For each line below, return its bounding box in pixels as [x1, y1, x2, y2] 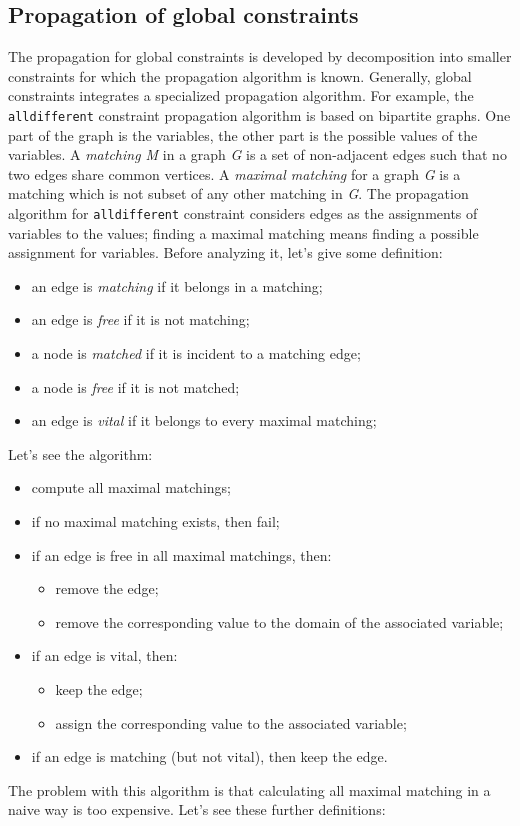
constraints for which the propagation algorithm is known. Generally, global [8, 65, 472, 86]
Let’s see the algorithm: [8, 443, 153, 464]
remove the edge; [55, 578, 159, 599]
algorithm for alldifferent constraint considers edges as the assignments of [8, 203, 478, 224]
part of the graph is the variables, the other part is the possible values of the [8, 124, 478, 145]
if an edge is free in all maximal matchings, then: [31, 544, 332, 565]
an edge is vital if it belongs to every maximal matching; [31, 410, 377, 431]
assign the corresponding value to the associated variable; [55, 712, 407, 733]
